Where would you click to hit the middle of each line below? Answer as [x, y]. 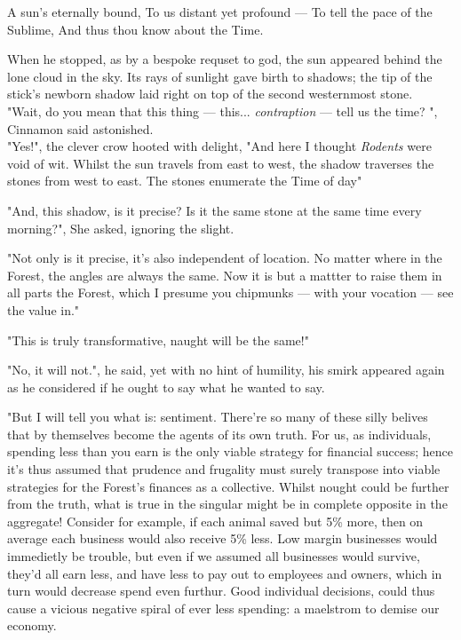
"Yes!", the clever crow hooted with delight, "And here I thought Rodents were [219, 146]
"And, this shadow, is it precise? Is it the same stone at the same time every [215, 210]
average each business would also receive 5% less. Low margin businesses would [223, 538]
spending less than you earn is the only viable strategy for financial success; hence [230, 451]
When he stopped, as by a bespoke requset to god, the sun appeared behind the [225, 59]
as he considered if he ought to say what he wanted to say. [166, 387]
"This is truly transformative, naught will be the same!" [158, 340]
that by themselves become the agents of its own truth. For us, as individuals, [219, 434]
